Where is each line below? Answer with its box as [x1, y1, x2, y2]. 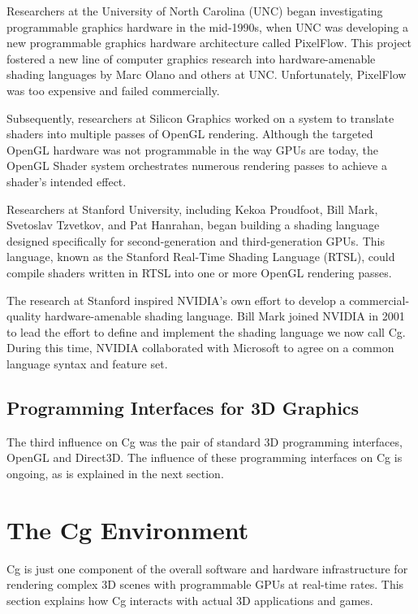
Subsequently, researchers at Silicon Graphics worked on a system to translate [6, 109, 394, 126]
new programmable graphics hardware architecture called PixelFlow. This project [6, 34, 412, 51]
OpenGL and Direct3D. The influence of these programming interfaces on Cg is [6, 449, 403, 466]
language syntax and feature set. [6, 355, 168, 372]
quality [6, 307, 41, 324]
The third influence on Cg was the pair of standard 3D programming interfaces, [6, 433, 403, 450]
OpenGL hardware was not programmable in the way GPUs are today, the [6, 141, 378, 158]
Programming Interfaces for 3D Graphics [6, 394, 360, 420]
